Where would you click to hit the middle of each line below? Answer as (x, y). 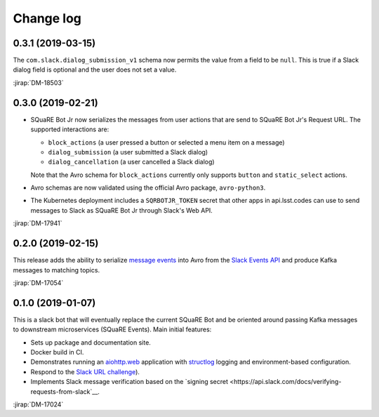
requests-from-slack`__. (65, 391)
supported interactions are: (70, 129)
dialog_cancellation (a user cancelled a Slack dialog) (131, 162)
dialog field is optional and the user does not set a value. (95, 69)
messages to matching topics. (56, 270)
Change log (47, 18)
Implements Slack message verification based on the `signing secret (129, 382)
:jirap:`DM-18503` (38, 82)
